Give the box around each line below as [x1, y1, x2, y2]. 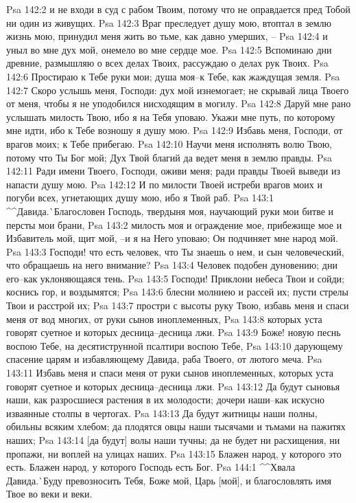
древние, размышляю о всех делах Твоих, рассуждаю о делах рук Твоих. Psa [6, 56, 329, 70]
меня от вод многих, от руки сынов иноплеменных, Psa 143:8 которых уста [6, 311, 322, 326]
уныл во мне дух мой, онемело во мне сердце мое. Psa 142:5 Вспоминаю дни [6, 42, 332, 56]
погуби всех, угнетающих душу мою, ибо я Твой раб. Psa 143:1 [6, 190, 274, 205]
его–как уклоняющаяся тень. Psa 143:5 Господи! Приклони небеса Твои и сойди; [6, 271, 344, 285]
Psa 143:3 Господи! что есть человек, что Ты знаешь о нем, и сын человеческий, [6, 244, 344, 258]
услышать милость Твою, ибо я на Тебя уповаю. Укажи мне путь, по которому [6, 109, 335, 124]
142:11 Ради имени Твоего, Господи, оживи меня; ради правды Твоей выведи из [6, 164, 340, 178]
